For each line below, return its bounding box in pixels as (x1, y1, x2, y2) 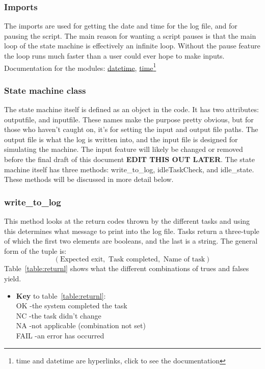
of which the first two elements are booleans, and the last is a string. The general (4, 235, 258, 246)
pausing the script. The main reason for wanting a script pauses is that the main (4, 30, 256, 41)
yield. (4, 273, 21, 283)
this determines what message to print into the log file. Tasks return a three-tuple (4, 225, 259, 236)
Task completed (108, 256, 158, 263)
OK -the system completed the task (16, 300, 127, 311)
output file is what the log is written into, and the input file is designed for (4, 134, 238, 144)
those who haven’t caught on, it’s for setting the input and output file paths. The (4, 124, 258, 135)
